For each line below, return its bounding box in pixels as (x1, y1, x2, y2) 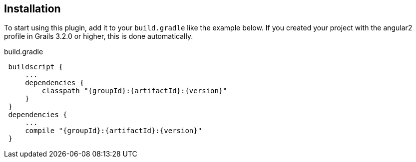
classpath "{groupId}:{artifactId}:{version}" (41, 87, 227, 95)
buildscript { (8, 63, 63, 71)
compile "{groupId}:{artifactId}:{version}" (25, 127, 202, 135)
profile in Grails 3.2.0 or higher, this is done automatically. (4, 32, 193, 41)
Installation (4, 2, 61, 15)
